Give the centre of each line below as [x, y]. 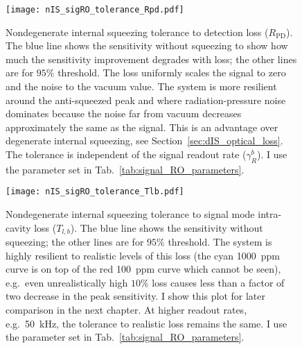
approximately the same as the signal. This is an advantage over [142, 127]
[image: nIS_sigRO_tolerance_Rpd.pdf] [95, 10]
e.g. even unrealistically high [67, 282]
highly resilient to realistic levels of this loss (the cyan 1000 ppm [143, 255]
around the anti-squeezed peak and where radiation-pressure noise [146, 100]
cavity [18, 227]
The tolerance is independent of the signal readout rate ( [126, 154]
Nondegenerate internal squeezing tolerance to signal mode [130, 214]
